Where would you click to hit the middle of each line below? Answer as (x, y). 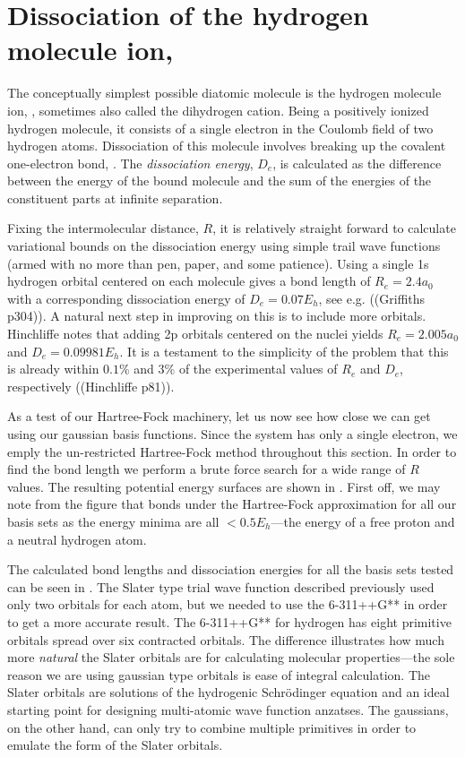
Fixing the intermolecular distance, (103, 228)
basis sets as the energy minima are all (113, 521)
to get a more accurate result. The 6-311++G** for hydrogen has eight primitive (229, 621)
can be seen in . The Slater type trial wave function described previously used (221, 586)
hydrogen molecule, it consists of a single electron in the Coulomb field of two (220, 128)
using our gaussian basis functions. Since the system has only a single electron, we (232, 434)
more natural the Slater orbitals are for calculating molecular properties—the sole (231, 657)
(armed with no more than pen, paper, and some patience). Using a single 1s (218, 263)
